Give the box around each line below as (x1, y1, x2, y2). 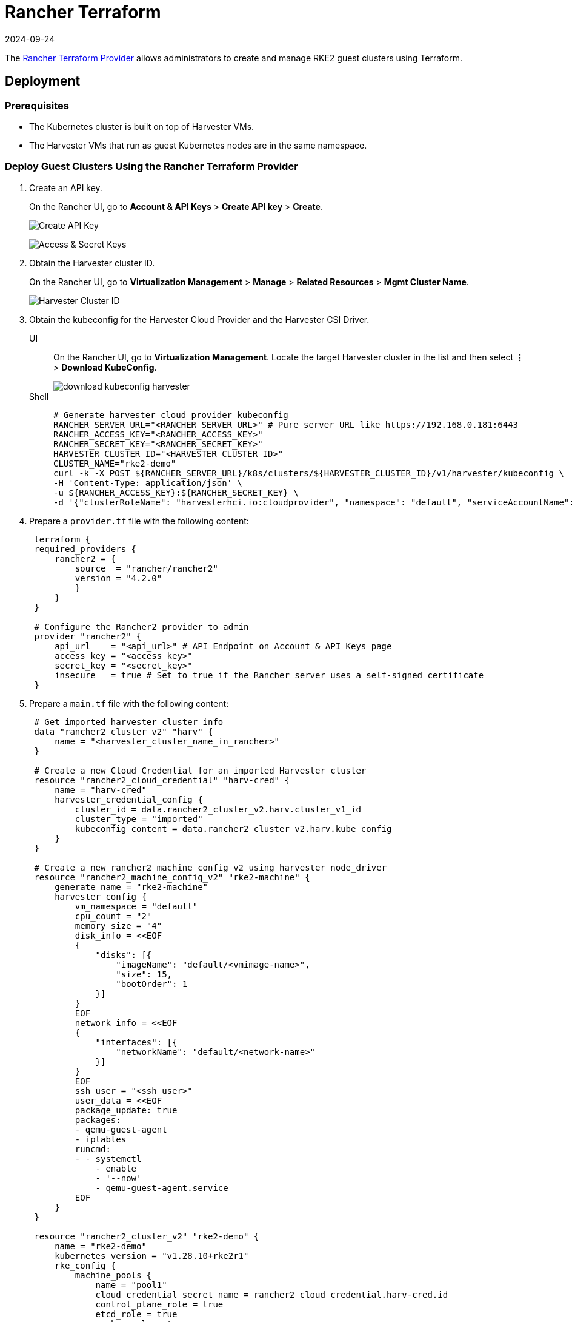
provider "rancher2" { (34, 631, 142, 641)
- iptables (75, 1134, 127, 1144)
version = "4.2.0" (75, 573, 162, 583)
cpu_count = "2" (75, 911, 152, 921)
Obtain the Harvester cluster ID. (29, 257, 155, 268)
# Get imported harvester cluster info (34, 717, 224, 727)
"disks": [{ (95, 949, 152, 960)
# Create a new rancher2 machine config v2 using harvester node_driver (34, 862, 387, 872)
